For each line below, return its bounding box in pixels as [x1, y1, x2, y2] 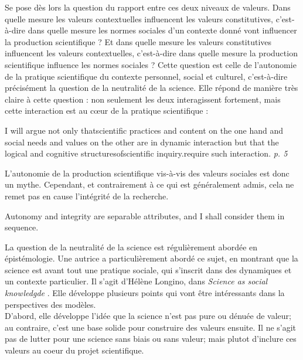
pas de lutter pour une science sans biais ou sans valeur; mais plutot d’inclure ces [5, 332, 297, 345]
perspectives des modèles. [5, 298, 96, 310]
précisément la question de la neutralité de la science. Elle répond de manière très [5, 81, 298, 94]
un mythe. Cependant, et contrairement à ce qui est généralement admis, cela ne [5, 178, 294, 191]
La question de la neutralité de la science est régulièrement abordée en [5, 240, 258, 253]
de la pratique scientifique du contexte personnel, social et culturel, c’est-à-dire [5, 70, 288, 82]
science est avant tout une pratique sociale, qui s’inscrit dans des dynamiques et [5, 263, 292, 276]
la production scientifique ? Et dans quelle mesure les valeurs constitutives [5, 35, 272, 47]
